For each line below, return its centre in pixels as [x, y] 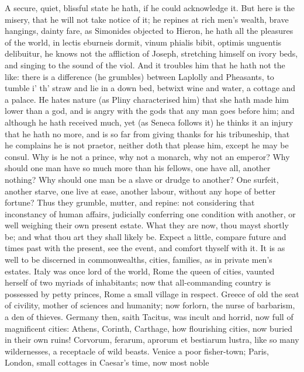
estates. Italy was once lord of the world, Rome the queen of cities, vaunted [140, 271]
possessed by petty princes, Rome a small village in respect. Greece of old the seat [152, 293]
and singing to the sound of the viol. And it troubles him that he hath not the [145, 65]
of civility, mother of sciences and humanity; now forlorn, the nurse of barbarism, [150, 305]
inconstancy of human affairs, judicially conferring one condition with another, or [150, 213]
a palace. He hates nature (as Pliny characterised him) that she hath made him [147, 99]
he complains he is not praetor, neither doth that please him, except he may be [147, 145]
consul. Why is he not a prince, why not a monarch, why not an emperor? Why [147, 156]
